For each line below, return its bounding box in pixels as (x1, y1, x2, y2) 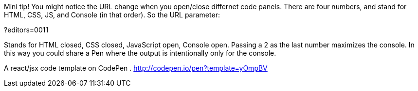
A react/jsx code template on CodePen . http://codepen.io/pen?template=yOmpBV (4, 64, 268, 72)
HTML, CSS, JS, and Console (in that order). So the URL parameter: (4, 11, 220, 19)
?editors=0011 (4, 26, 49, 34)
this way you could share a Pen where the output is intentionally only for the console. (4, 49, 276, 57)
